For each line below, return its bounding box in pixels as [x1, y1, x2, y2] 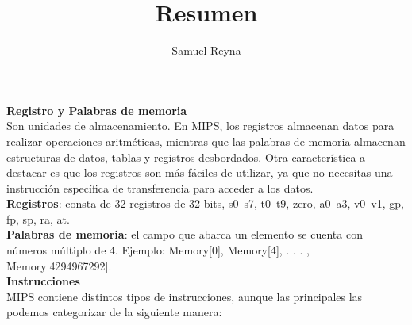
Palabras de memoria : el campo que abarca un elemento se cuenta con [6, 226, 363, 243]
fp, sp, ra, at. [6, 210, 70, 227]
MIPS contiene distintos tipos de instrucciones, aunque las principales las [6, 288, 363, 304]
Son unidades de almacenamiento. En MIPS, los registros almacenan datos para [6, 117, 395, 134]
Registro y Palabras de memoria [6, 101, 187, 118]
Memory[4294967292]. [6, 257, 112, 273]
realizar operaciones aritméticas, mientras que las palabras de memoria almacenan [6, 132, 406, 149]
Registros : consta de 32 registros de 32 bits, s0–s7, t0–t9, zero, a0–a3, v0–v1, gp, [6, 195, 404, 212]
